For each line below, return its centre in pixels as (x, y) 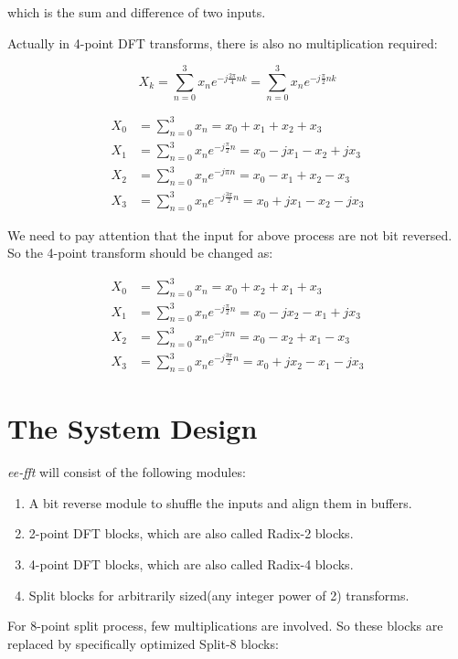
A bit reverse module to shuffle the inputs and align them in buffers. (220, 502)
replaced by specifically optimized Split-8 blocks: (143, 643)
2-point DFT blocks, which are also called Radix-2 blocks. (191, 533)
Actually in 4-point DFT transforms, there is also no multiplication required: (223, 43)
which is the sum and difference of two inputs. (137, 12)
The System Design (133, 428)
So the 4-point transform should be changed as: (140, 253)
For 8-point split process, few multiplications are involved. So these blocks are (225, 626)
